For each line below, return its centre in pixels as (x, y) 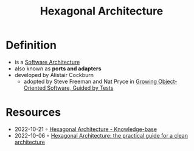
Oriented (35, 88)
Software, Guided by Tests (80, 88)
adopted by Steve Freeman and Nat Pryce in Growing (90, 81)
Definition (31, 45)
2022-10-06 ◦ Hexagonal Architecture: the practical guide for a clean (101, 135)
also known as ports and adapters (58, 69)
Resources (33, 112)
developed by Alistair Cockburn (54, 75)
